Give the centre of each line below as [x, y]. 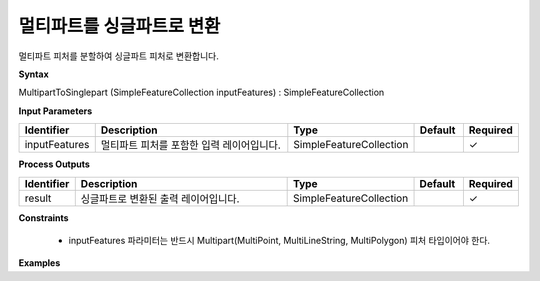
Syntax [33, 74]
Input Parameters [55, 111]
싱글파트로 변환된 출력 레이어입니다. [160, 198]
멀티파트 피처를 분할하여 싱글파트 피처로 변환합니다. [118, 56]
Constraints [43, 217]
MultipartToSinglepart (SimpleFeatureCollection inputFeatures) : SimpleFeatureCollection [201, 92]
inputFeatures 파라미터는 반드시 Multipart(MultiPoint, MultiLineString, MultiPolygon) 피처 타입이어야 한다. [279, 240]
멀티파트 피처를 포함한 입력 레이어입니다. [191, 145]
